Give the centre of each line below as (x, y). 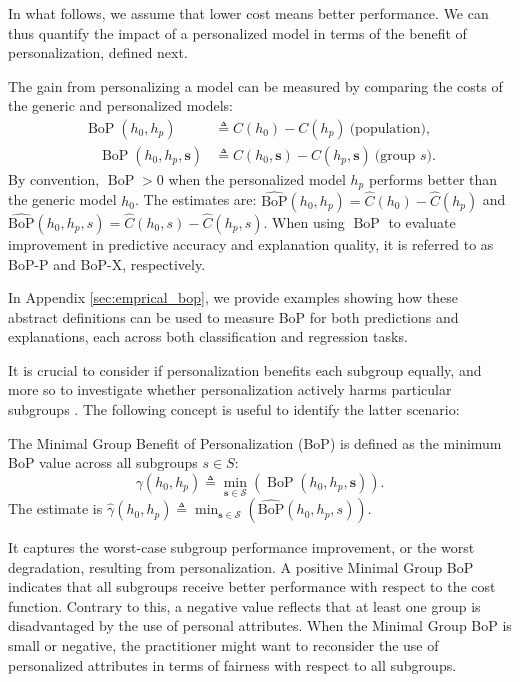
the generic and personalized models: (121, 105)
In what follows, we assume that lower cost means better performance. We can (248, 13)
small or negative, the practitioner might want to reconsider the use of (223, 645)
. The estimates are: (195, 199)
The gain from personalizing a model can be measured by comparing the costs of (255, 85)
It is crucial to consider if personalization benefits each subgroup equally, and (245, 369)
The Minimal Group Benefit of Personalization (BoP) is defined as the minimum (255, 442)
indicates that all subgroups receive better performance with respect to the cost (252, 586)
